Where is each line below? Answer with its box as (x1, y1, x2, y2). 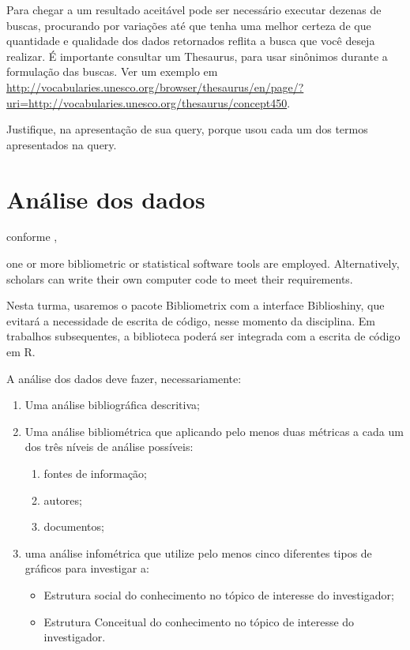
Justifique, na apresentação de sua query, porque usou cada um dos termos (6, 121, 368, 137)
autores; (43, 491, 82, 508)
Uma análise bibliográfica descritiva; (24, 396, 200, 413)
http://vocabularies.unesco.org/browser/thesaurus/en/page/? (6, 78, 304, 95)
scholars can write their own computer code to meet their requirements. (6, 270, 353, 287)
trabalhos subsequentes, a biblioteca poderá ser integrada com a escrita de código (6, 328, 401, 344)
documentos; (43, 518, 104, 535)
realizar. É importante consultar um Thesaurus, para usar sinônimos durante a (6, 47, 388, 64)
